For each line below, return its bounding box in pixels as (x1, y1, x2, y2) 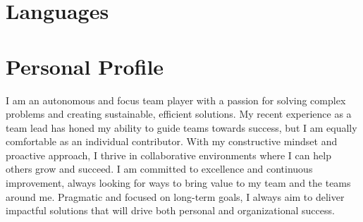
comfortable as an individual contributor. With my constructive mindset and (6, 134, 338, 149)
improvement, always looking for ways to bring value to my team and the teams (6, 175, 351, 190)
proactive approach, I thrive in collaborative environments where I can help (6, 147, 331, 162)
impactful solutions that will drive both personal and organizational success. (6, 203, 335, 218)
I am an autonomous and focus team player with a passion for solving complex (6, 92, 346, 107)
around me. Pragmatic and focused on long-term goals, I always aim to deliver (6, 189, 345, 204)
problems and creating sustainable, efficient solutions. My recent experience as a (6, 106, 352, 121)
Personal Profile (6, 51, 164, 80)
